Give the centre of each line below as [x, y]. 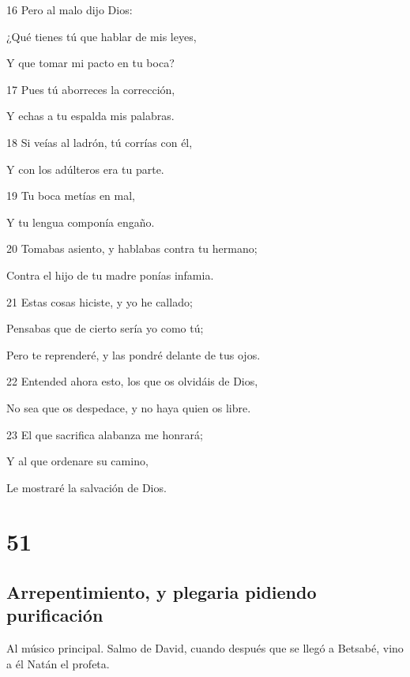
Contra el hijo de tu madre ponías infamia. [110, 275]
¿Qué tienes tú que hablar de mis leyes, [102, 36]
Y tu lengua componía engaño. [81, 222]
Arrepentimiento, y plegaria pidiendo [162, 592]
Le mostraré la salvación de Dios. [87, 487]
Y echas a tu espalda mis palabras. [90, 116]
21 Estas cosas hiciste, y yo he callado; [100, 301]
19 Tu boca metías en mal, [71, 196]
